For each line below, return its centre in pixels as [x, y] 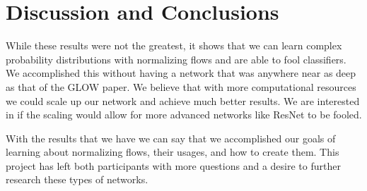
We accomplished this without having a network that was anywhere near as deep [181, 73]
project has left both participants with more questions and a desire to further [173, 165]
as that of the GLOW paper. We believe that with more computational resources [181, 86]
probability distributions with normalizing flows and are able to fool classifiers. [176, 59]
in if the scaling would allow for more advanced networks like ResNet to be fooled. [184, 115]
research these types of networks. [77, 179]
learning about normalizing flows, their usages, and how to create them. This [173, 152]
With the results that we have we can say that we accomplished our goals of [171, 138]
